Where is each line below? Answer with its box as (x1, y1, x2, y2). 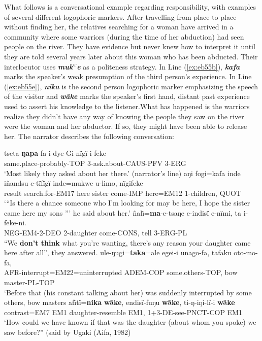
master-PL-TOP (4, 277, 55, 288)
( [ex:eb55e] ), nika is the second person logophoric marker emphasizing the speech (4, 81, 258, 91)
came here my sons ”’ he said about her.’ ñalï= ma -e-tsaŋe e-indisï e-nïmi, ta (4, 207, 242, 218)
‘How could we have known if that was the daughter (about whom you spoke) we (4, 317, 256, 327)
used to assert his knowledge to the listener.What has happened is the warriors (4, 100, 250, 111)
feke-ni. (4, 217, 26, 228)
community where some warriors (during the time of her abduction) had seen (4, 31, 244, 42)
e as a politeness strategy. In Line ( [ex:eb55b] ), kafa (77, 61, 240, 72)
